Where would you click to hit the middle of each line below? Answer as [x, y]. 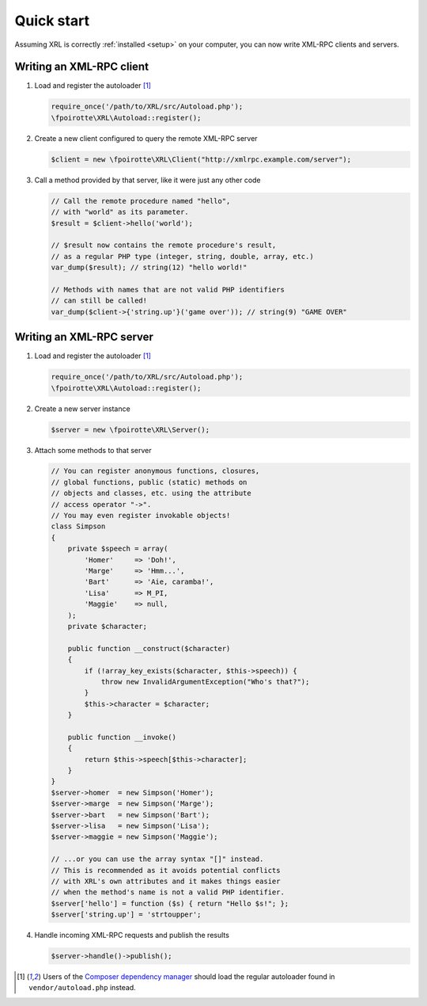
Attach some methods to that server [93, 450]
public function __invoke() [122, 737]
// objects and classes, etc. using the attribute [151, 493]
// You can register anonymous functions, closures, [155, 471]
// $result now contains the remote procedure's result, [164, 245]
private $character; [108, 626]
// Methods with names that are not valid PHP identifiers [168, 290]
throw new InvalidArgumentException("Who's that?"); [205, 682]
